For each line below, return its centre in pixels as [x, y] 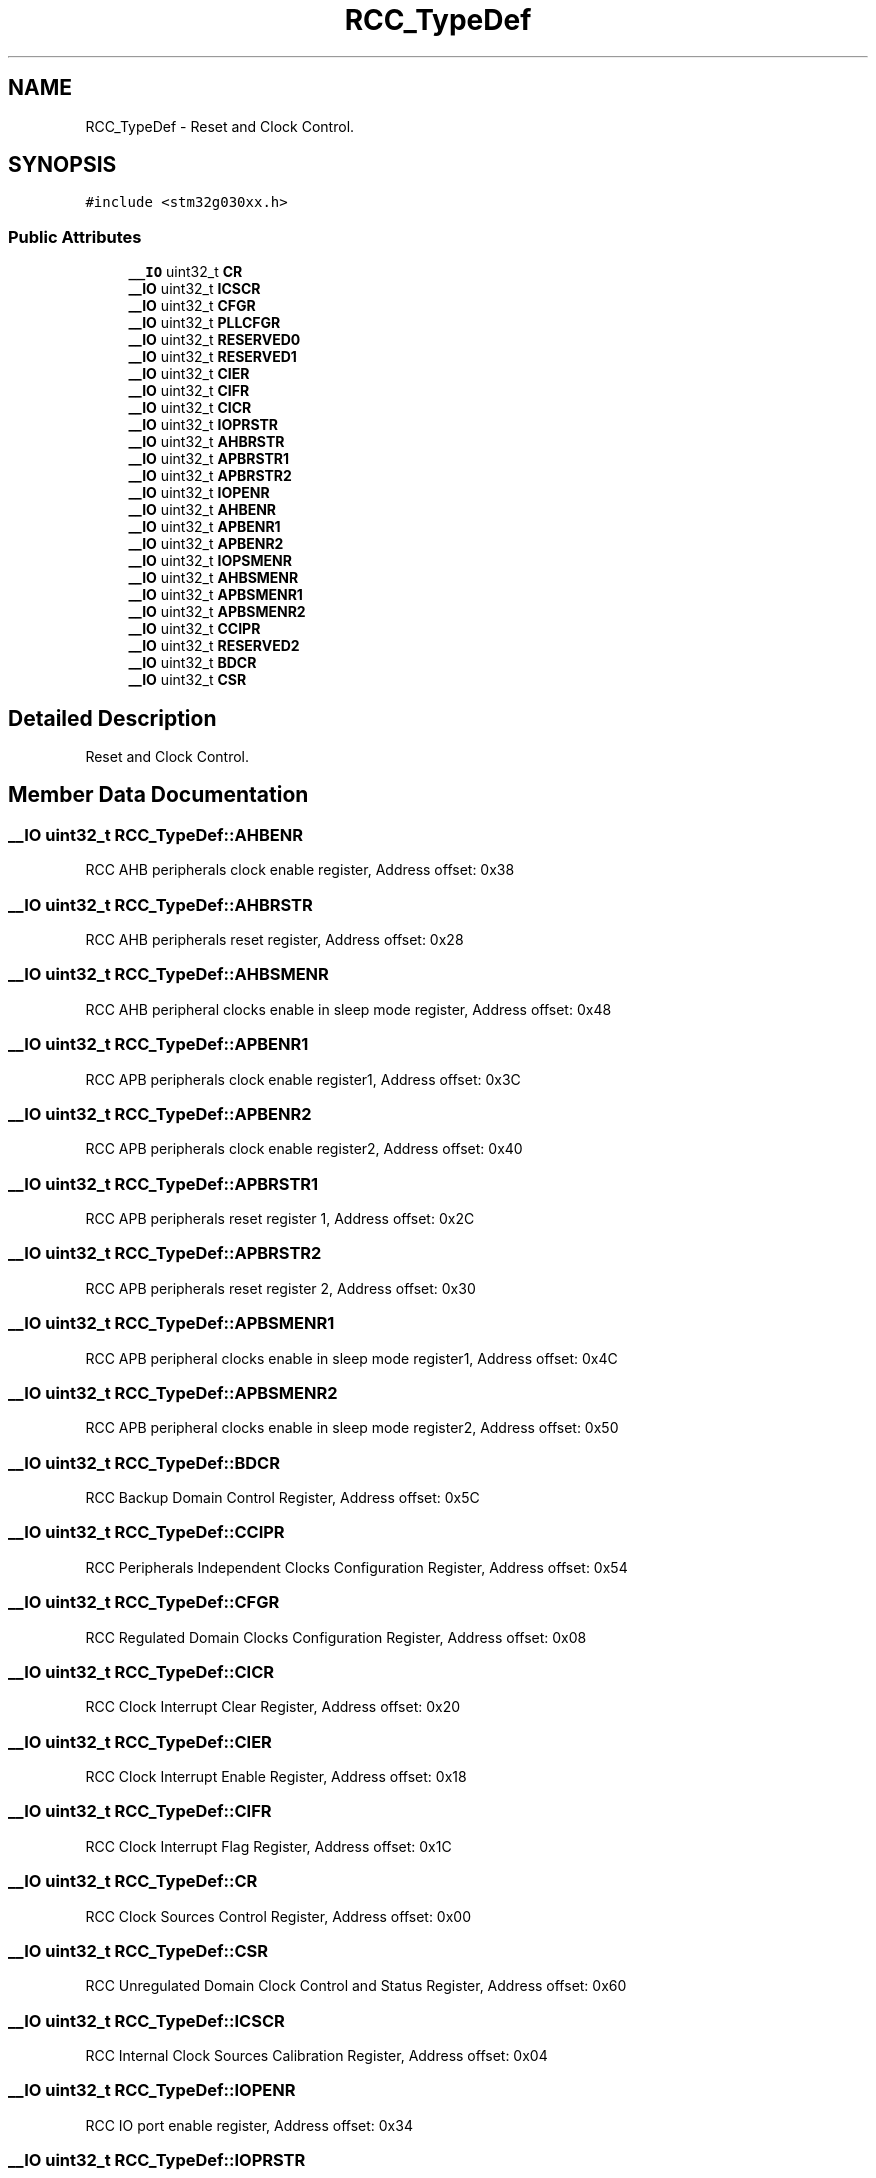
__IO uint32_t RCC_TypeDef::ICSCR [146, 2020]
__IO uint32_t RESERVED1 [212, 357]
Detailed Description [112, 718]
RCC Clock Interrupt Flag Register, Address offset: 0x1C [268, 1846]
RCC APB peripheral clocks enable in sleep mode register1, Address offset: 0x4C [351, 1358]
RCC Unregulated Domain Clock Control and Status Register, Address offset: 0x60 [356, 1986]
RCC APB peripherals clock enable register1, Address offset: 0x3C [303, 1079]
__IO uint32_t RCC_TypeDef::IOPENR [152, 2090]
